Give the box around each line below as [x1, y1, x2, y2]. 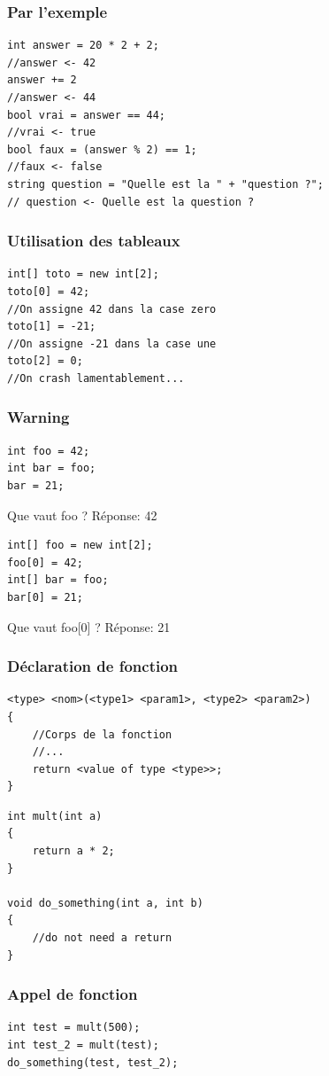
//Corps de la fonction [32, 728, 172, 741]
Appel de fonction [7, 983, 138, 1005]
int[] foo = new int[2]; [7, 539, 153, 552]
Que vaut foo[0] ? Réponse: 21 [7, 617, 171, 635]
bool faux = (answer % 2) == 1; [7, 143, 197, 156]
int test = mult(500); [7, 1021, 141, 1034]
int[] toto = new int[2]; [7, 268, 159, 281]
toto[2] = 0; [7, 355, 83, 368]
